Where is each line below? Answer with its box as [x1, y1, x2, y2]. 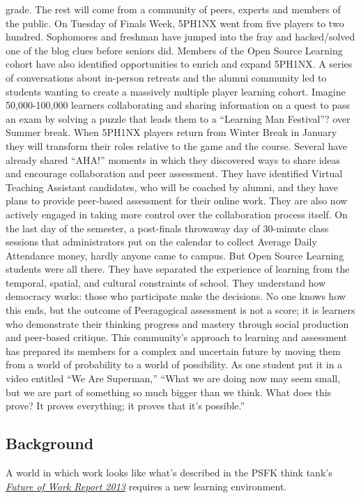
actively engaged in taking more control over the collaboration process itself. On [6, 206, 348, 221]
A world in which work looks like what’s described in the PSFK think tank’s [6, 465, 332, 480]
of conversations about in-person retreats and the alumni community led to [6, 70, 327, 84]
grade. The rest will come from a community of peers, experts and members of [6, 2, 341, 16]
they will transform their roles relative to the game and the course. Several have [6, 138, 348, 153]
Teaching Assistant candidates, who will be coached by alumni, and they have [6, 179, 339, 194]
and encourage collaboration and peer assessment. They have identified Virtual [6, 166, 343, 181]
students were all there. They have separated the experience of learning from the [6, 262, 350, 276]
